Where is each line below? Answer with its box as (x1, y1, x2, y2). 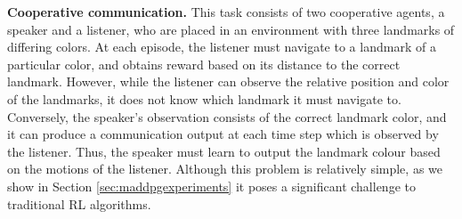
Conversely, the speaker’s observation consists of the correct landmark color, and (7, 107, 447, 126)
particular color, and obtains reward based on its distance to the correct (7, 54, 401, 73)
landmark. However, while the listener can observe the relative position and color (7, 72, 450, 91)
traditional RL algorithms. (7, 194, 151, 213)
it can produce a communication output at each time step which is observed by (7, 125, 439, 143)
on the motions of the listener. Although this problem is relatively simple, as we (7, 159, 443, 178)
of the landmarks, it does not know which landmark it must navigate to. (7, 89, 401, 108)
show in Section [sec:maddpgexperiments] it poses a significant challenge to (7, 176, 416, 195)
